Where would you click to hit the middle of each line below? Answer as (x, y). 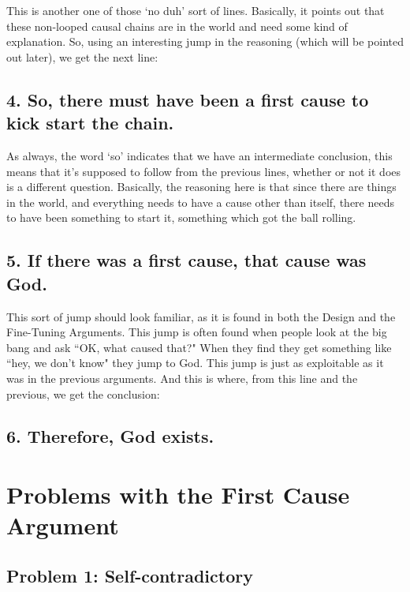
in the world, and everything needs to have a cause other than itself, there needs (200, 202)
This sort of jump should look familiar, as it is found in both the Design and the (201, 316)
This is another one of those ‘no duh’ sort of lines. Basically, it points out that (196, 10)
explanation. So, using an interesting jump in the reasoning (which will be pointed (205, 41)
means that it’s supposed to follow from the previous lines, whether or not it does (204, 171)
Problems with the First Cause (178, 495)
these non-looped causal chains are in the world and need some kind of (177, 26)
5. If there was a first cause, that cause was (186, 260)
